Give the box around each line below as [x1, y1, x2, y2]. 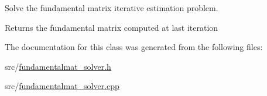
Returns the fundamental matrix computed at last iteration [5, 21, 218, 33]
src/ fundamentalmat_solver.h [5, 60, 111, 72]
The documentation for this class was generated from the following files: [5, 41, 263, 53]
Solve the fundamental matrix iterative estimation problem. [5, 2, 218, 13]
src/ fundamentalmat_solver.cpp [5, 80, 119, 92]
